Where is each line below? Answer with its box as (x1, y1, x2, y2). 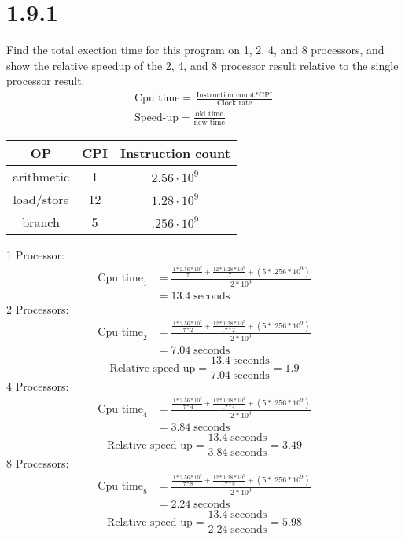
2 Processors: (6, 301, 69, 317)
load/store (13, 190, 69, 209)
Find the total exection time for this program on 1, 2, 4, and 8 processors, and (6, 42, 385, 58)
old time (195, 110, 223, 119)
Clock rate (216, 99, 252, 108)
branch (22, 213, 60, 232)
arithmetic (13, 167, 70, 186)
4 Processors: (6, 378, 69, 394)
